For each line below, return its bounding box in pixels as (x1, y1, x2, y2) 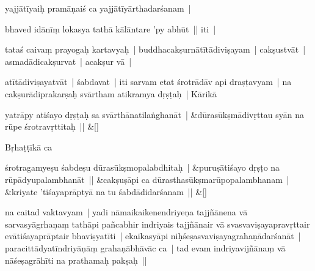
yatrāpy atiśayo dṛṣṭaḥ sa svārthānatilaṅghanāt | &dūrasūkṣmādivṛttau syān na (5, 108, 305, 121)
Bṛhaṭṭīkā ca (5, 140, 52, 153)
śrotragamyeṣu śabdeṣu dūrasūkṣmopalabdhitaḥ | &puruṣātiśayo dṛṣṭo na (5, 161, 280, 174)
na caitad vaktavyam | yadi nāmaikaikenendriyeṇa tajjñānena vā (5, 206, 248, 218)
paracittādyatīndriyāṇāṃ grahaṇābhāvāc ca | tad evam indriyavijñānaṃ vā (5, 241, 286, 254)
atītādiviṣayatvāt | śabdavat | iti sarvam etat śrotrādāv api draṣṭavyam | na (5, 75, 292, 88)
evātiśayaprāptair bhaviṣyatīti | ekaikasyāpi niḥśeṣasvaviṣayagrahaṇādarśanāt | (5, 229, 301, 242)
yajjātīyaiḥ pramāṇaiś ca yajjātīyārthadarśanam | (5, 2, 191, 14)
